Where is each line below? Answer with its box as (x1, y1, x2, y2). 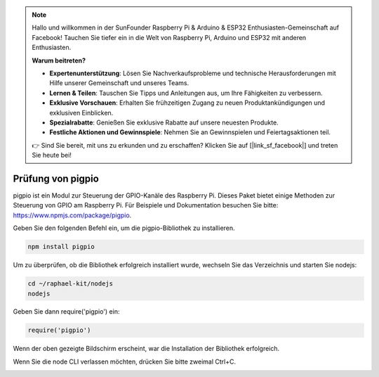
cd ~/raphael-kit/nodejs (27, 280, 114, 288)
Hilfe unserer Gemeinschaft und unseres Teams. (49, 79, 189, 87)
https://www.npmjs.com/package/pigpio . (13, 211, 132, 219)
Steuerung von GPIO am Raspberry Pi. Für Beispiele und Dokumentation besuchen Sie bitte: (13, 201, 279, 210)
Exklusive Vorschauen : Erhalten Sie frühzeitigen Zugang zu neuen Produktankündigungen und (49, 98, 326, 107)
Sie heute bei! (32, 151, 72, 160)
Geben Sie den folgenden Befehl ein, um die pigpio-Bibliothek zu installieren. (13, 224, 235, 232)
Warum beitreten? (32, 56, 86, 65)
